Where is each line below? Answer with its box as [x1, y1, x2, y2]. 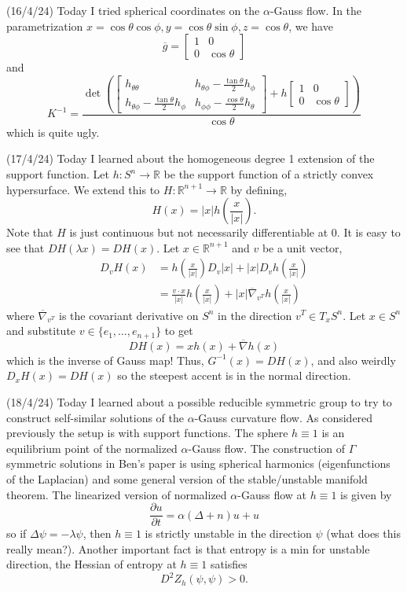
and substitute [6, 322, 76, 339]
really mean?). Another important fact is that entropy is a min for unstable [6, 540, 370, 557]
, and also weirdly [310, 351, 396, 368]
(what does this [326, 525, 401, 542]
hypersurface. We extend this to [6, 181, 160, 197]
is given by [340, 486, 392, 502]
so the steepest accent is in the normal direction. [117, 367, 351, 384]
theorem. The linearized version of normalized [6, 486, 227, 502]
